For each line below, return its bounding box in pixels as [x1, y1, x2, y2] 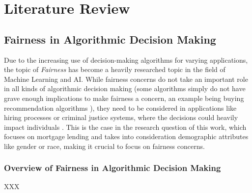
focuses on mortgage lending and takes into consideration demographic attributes [4, 131, 249, 142]
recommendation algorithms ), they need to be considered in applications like [4, 102, 237, 113]
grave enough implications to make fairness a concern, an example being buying [4, 93, 244, 103]
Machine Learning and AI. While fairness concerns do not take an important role [4, 73, 248, 84]
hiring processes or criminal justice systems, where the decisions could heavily [4, 112, 238, 122]
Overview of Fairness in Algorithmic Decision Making [4, 162, 221, 174]
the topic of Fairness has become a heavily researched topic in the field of [4, 64, 225, 74]
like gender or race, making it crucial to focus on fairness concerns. [4, 141, 205, 151]
